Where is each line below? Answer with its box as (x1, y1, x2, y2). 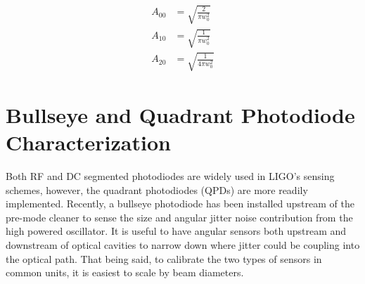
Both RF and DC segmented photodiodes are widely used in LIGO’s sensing (6, 169, 335, 183)
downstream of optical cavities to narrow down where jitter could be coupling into (6, 238, 360, 252)
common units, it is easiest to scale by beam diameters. (6, 265, 244, 280)
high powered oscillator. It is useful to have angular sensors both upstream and (6, 224, 347, 238)
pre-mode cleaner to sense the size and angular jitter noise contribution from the (6, 209, 353, 224)
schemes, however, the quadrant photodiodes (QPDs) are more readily (6, 182, 308, 197)
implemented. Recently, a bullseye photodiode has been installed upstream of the (6, 196, 354, 211)
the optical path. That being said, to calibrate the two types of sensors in (6, 251, 322, 266)
